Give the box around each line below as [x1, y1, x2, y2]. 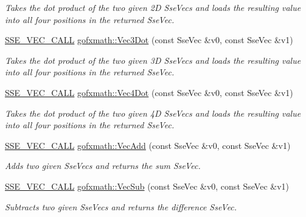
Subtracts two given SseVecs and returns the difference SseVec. [5, 200, 237, 213]
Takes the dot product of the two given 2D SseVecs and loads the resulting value [5, 1, 301, 13]
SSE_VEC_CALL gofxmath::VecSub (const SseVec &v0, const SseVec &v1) [5, 179, 290, 192]
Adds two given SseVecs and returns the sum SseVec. [5, 159, 201, 172]
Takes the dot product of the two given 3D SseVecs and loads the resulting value [5, 53, 301, 66]
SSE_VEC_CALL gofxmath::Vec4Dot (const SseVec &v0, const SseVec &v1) [5, 86, 293, 98]
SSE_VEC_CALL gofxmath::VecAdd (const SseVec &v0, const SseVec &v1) [5, 139, 291, 151]
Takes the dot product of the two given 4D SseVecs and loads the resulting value [5, 106, 301, 119]
